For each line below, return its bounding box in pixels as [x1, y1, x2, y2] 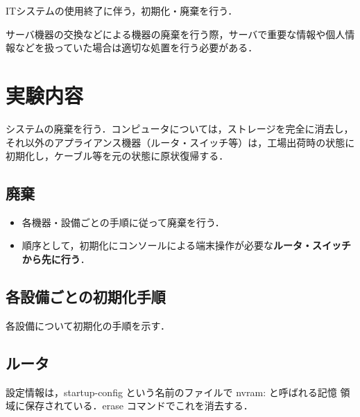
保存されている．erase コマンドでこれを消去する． [24, 398, 253, 413]
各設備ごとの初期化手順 [6, 286, 166, 307]
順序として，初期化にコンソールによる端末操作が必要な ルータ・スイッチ [22, 238, 351, 253]
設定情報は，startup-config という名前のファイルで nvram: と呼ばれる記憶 [6, 384, 337, 399]
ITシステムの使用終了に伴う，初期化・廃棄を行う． [6, 3, 238, 17]
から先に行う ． [22, 252, 90, 266]
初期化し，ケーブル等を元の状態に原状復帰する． [6, 148, 229, 163]
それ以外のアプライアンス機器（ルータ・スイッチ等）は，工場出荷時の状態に [6, 135, 355, 149]
